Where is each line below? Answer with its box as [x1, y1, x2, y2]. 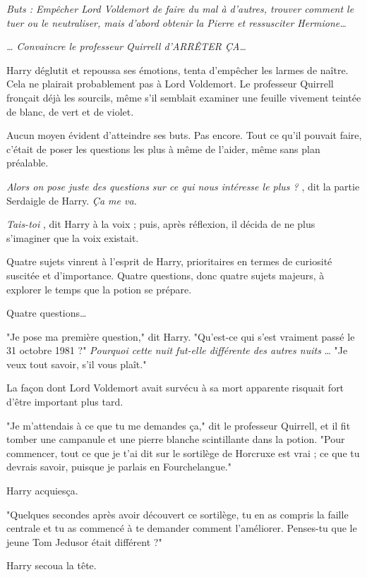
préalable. [6, 155, 49, 170]
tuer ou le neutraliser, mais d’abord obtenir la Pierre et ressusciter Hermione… [6, 15, 347, 30]
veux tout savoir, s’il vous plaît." [6, 356, 147, 371]
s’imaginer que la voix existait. [6, 230, 139, 245]
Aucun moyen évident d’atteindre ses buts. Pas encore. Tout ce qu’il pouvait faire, [6, 128, 362, 142]
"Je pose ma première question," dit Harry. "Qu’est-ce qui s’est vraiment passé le [6, 329, 355, 344]
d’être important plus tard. [6, 394, 124, 409]
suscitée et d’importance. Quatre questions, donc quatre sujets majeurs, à [6, 267, 325, 282]
